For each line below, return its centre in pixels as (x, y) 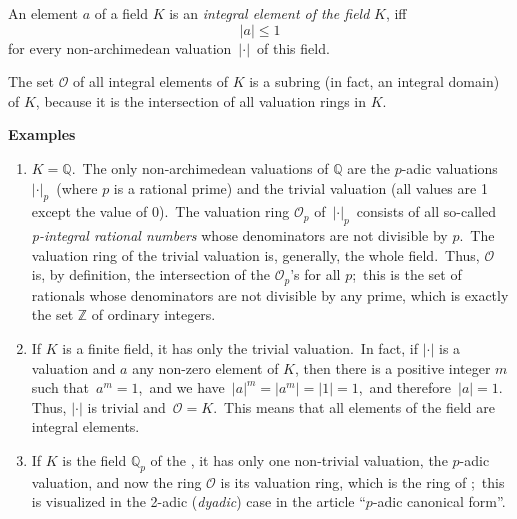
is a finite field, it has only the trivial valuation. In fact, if (240, 347)
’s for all (315, 274)
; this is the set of (407, 274)
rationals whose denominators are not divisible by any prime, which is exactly (270, 294)
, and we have (181, 387)
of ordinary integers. (153, 314)
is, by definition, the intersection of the (151, 274)
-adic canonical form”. (439, 501)
